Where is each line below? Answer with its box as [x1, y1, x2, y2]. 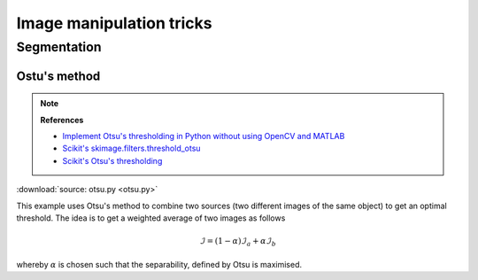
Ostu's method [16, 68, 101, 83]
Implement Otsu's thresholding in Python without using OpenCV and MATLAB [62, 131, 345, 141]
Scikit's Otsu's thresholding [62, 155, 163, 166]
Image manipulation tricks [16, 13, 212, 33]
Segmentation [16, 39, 102, 55]
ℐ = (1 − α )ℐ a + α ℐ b [199, 236, 276, 248]
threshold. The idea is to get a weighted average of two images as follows [16, 213, 286, 223]
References [40, 114, 84, 125]
